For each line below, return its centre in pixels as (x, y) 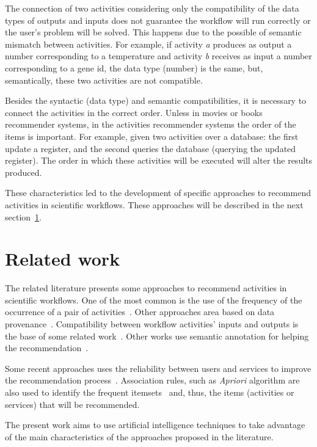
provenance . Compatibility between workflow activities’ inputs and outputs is (152, 324)
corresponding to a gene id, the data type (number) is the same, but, (134, 67)
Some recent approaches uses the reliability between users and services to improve (158, 368)
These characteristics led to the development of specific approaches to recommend (158, 193)
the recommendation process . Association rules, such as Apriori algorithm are (152, 380)
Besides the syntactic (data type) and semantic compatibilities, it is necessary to (156, 100)
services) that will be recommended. (72, 404)
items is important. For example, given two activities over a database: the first (152, 136)
